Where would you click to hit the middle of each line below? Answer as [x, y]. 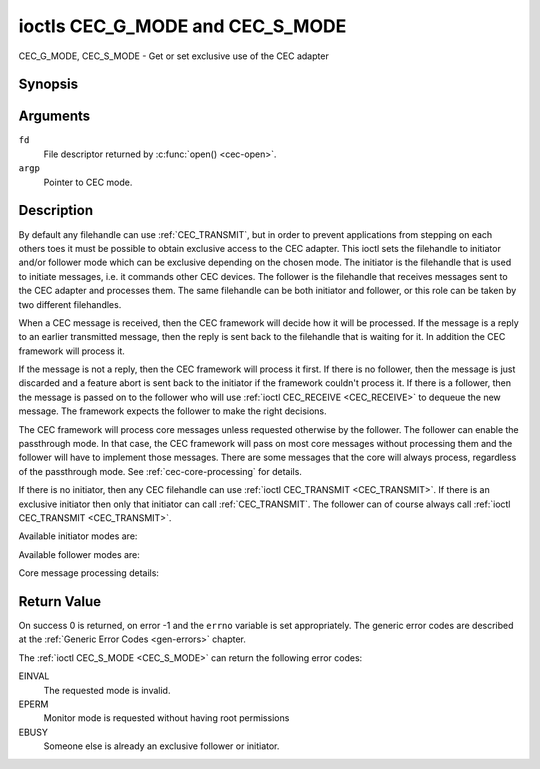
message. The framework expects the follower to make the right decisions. [172, 411]
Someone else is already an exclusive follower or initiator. [161, 746]
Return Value [60, 601]
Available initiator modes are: [78, 536]
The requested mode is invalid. [107, 690]
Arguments [54, 116]
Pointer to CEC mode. [88, 182]
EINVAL [34, 676]
